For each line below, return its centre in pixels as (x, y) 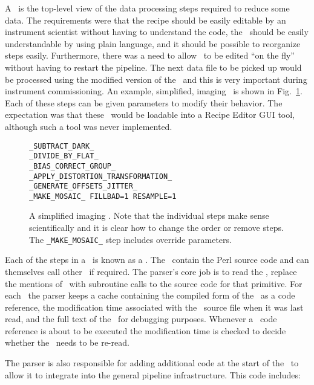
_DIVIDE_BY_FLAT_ (64, 156)
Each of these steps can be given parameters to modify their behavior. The (144, 102)
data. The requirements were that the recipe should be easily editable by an (146, 20)
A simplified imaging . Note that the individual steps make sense (149, 215)
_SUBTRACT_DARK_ (62, 146)
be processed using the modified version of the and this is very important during (156, 79)
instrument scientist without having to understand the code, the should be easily (157, 32)
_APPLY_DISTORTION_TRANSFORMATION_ (101, 176)
